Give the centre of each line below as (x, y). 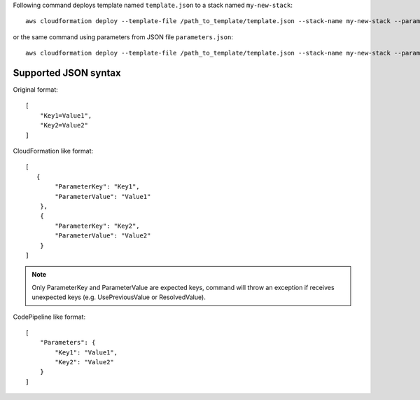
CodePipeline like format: (49, 317)
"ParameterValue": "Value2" (103, 236)
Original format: (36, 90)
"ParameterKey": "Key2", (97, 226)
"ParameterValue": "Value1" (103, 196)
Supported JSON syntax (67, 73)
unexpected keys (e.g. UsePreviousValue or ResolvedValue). (119, 297)
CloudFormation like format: (53, 151)
